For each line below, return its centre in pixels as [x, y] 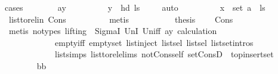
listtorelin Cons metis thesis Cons [121, 19]
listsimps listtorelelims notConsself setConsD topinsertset [164, 54]
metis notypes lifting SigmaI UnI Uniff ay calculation [113, 31]
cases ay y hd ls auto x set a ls [135, 7]
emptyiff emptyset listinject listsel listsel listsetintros [154, 42]
